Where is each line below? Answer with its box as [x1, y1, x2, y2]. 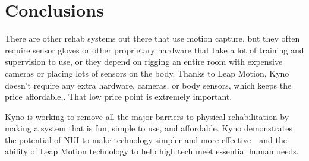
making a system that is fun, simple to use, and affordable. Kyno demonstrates [5, 122, 292, 134]
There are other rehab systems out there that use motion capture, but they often [5, 32, 300, 45]
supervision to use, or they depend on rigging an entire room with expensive [5, 55, 283, 68]
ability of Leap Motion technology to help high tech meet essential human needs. [5, 145, 299, 157]
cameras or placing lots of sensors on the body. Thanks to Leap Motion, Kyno [5, 67, 289, 79]
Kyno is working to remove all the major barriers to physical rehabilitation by [5, 110, 289, 122]
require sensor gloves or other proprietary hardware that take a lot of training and [5, 43, 304, 56]
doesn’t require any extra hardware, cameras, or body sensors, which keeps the [5, 78, 292, 91]
